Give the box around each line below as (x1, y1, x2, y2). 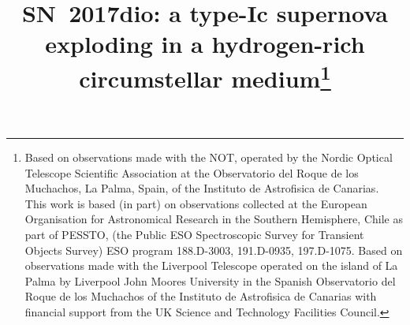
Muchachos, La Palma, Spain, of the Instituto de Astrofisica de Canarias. (24, 180, 379, 196)
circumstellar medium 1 (79, 58, 331, 94)
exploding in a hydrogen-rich (45, 28, 365, 60)
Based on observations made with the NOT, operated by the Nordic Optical (24, 149, 393, 166)
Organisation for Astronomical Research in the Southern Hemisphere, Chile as (24, 211, 403, 227)
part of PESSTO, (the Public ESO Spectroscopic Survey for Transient (24, 226, 364, 243)
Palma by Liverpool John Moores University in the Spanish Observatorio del (24, 272, 396, 289)
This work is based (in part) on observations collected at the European (24, 195, 367, 211)
